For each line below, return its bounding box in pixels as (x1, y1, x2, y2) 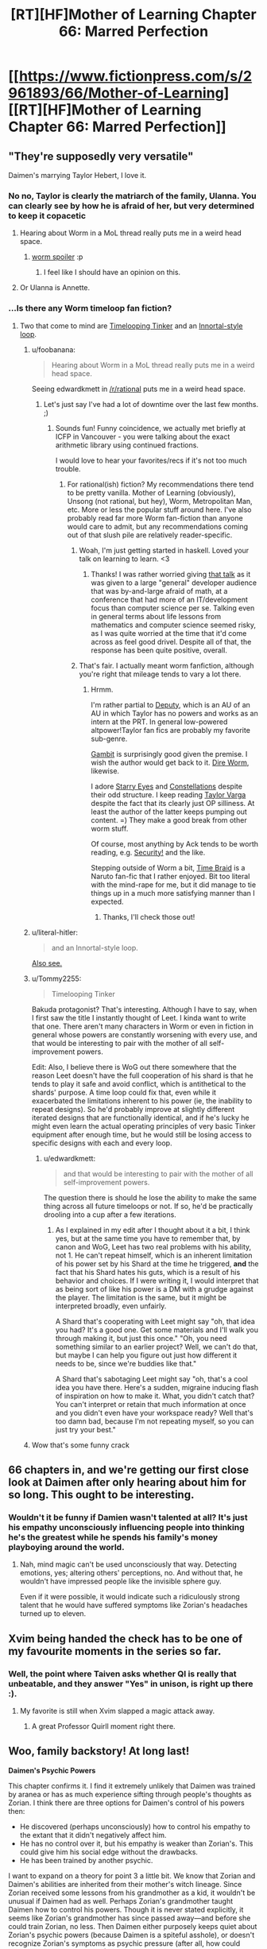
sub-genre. (91, 734, 128, 743)
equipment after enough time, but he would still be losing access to (31, 1129, 252, 1139)
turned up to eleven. (19, 1609, 87, 1618)
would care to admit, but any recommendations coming (67, 521, 249, 531)
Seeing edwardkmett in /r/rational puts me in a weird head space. (31, 384, 246, 393)
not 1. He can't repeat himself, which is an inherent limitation (55, 1250, 253, 1260)
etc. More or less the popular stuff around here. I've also (67, 505, 252, 514)
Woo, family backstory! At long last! (8, 1745, 190, 1758)
